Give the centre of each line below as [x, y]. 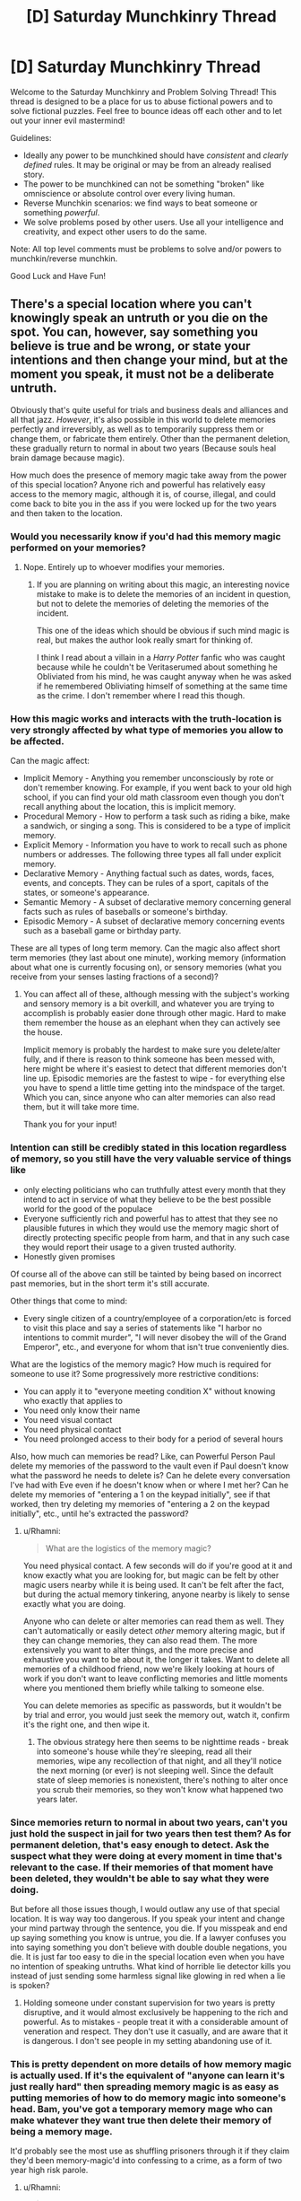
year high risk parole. [49, 2170]
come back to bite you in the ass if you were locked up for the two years [143, 504]
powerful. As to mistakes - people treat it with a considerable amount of [156, 2021]
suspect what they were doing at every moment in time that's [146, 1855]
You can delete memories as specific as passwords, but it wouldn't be [152, 1705]
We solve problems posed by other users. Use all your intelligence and [154, 222]
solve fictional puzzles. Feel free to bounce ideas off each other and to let [146, 110]
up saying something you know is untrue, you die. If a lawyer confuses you [148, 1937]
